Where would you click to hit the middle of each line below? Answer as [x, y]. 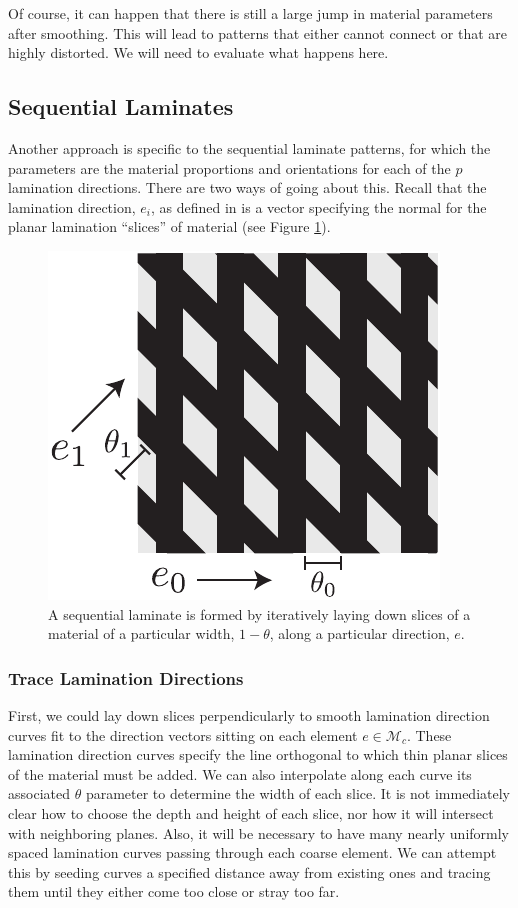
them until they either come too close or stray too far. [174, 891]
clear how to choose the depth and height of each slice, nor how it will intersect [251, 812]
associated [39, 793]
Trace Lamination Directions [126, 677]
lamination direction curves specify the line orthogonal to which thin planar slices [258, 754]
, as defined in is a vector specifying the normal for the [319, 206]
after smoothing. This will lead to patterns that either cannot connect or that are [257, 32]
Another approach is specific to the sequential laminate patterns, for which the [249, 147]
